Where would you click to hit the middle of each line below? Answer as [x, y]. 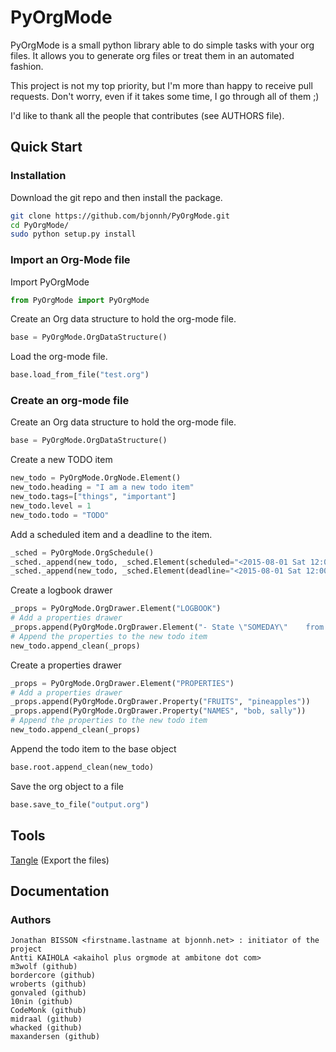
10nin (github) [42, 1002]
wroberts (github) [48, 984]
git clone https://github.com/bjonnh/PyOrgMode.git [120, 216]
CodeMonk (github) [48, 1011]
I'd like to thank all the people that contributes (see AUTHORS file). [147, 115]
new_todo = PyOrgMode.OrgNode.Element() [96, 478]
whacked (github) [46, 1028]
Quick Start [46, 147]
